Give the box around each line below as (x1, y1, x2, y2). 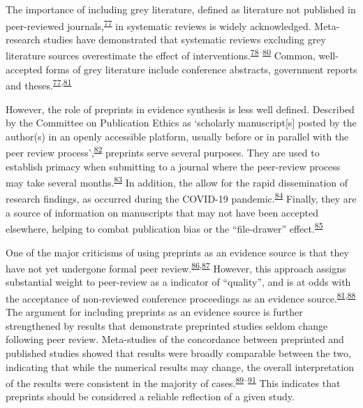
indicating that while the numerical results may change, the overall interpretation (6, 359, 354, 374)
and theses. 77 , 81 (6, 76, 72, 92)
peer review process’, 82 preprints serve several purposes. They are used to (6, 143, 320, 159)
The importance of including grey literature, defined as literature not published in (6, 2, 356, 16)
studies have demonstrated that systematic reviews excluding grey (43, 31, 326, 46)
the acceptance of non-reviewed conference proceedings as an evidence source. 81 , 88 (6, 289, 356, 305)
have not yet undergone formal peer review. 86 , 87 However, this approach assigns (6, 259, 346, 275)
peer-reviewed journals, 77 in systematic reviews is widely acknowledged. (6, 16, 311, 33)
